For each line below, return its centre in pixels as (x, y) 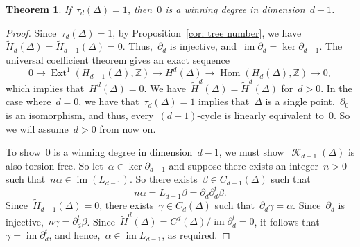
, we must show (251, 152)
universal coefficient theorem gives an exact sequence (118, 60)
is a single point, (300, 101)
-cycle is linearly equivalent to (260, 115)
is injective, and (203, 46)
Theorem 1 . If (38, 9)
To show (23, 152)
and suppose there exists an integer (243, 165)
